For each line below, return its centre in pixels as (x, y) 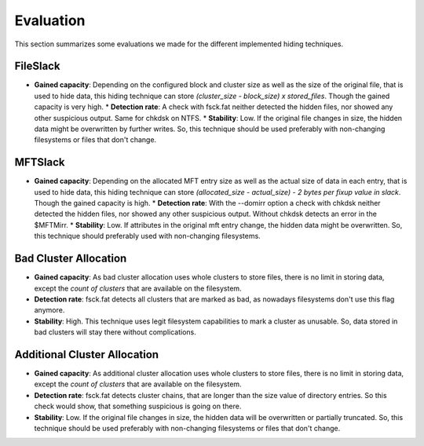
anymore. (49, 310)
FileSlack (37, 66)
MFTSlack (40, 162)
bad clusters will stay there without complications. (115, 332)
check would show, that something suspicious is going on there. (138, 406)
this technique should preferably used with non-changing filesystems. (147, 236)
